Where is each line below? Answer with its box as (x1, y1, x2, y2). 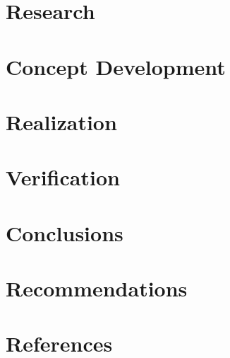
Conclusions (6, 218, 123, 247)
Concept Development (6, 52, 226, 81)
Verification (6, 163, 120, 192)
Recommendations (6, 274, 188, 303)
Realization (6, 107, 117, 136)
